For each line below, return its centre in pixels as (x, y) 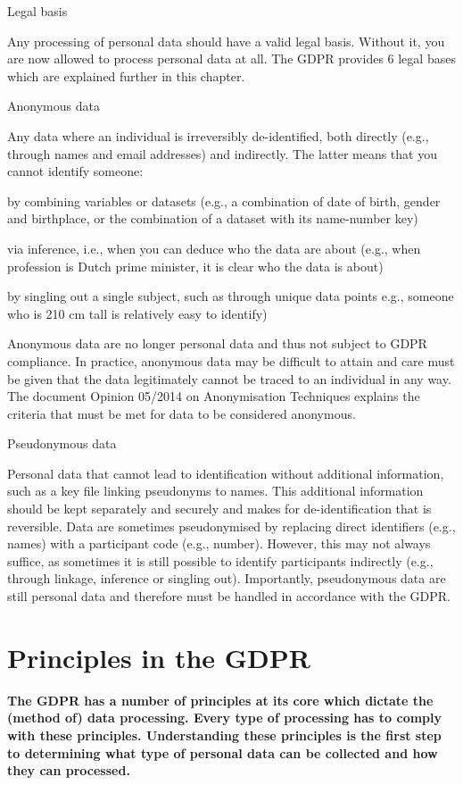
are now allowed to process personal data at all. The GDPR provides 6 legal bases (231, 58)
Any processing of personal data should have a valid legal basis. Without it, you (226, 41)
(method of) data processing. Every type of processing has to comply (225, 718)
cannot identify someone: (75, 171)
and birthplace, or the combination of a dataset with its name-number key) (213, 218)
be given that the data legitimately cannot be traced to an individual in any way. (229, 378)
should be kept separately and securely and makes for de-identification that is (219, 509)
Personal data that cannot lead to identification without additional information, (226, 473)
